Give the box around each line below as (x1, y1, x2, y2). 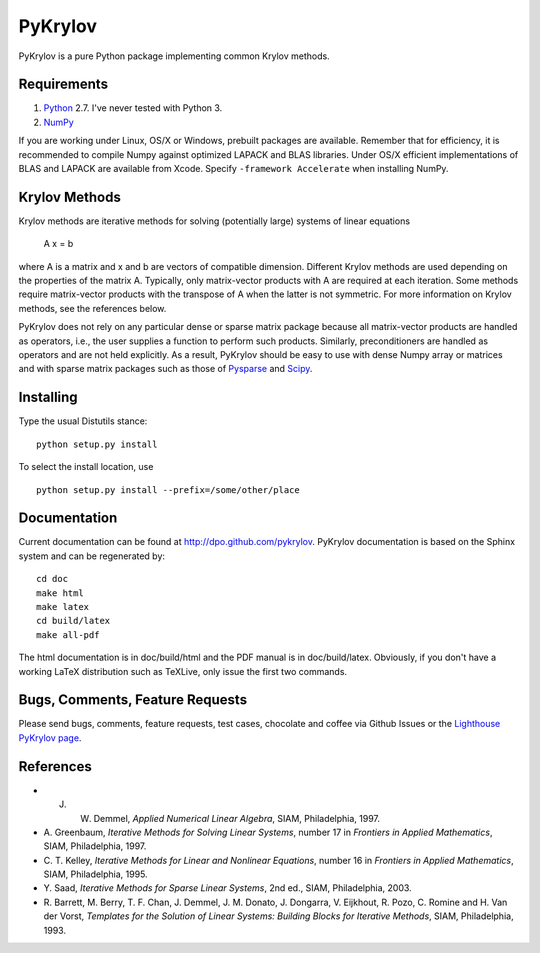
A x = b (43, 238, 74, 250)
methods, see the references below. (18, 302, 167, 314)
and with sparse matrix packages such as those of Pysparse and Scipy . (18, 363, 313, 375)
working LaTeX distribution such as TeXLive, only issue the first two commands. (18, 665, 348, 677)
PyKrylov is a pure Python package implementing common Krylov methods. (18, 50, 330, 62)
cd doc (36, 573, 69, 585)
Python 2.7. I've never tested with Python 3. (43, 102, 223, 114)
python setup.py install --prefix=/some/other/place (36, 484, 300, 495)
